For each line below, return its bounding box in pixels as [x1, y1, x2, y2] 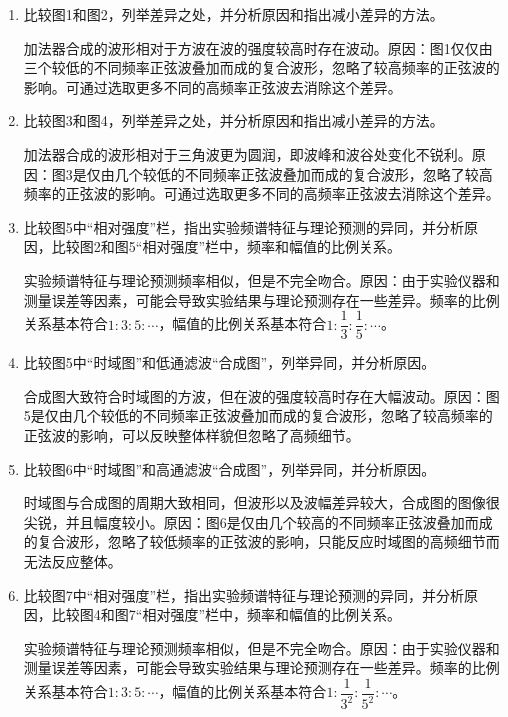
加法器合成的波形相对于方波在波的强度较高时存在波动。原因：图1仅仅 [23, 37, 479, 58]
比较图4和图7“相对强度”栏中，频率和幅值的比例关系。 [51, 604, 402, 625]
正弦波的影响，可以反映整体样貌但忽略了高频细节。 [23, 424, 360, 445]
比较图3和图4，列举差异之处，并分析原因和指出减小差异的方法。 [23, 110, 444, 131]
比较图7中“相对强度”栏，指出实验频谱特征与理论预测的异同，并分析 [23, 584, 465, 605]
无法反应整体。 [23, 550, 122, 571]
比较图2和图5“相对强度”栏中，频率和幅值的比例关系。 [51, 236, 402, 257]
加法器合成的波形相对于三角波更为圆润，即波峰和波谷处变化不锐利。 [23, 143, 472, 164]
